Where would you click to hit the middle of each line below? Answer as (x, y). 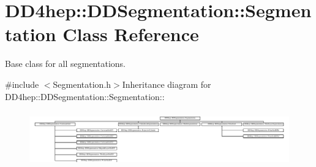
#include (22, 84)
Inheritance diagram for (167, 84)
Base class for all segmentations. (65, 64)
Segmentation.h (82, 84)
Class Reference (131, 34)
